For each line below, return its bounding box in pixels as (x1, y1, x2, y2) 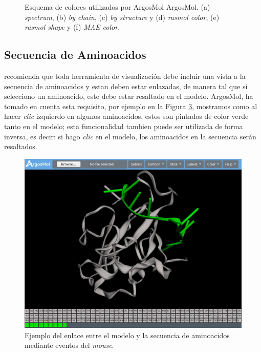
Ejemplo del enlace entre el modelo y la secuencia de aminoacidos (25, 329, 230, 340)
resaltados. (4, 141, 37, 152)
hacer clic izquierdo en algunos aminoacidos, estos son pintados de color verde (4, 111, 249, 121)
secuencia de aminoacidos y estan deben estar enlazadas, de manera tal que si (4, 80, 248, 91)
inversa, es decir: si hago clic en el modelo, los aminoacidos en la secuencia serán (4, 131, 256, 141)
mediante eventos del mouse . (25, 340, 114, 350)
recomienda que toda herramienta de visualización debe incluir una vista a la (4, 70, 246, 81)
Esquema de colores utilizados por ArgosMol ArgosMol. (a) (25, 2, 210, 12)
